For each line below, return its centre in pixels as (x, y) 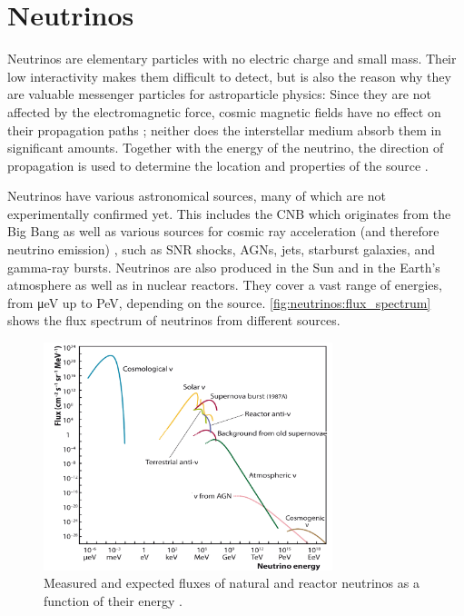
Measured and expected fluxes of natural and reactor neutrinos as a (232, 583)
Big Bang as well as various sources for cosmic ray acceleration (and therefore (223, 231)
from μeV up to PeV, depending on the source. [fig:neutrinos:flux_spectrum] (219, 302)
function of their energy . (113, 600)
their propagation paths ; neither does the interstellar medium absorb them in (225, 129)
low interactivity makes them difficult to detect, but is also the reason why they (229, 76)
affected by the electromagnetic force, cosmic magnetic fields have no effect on (224, 111)
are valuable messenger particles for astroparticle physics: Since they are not (219, 94)
